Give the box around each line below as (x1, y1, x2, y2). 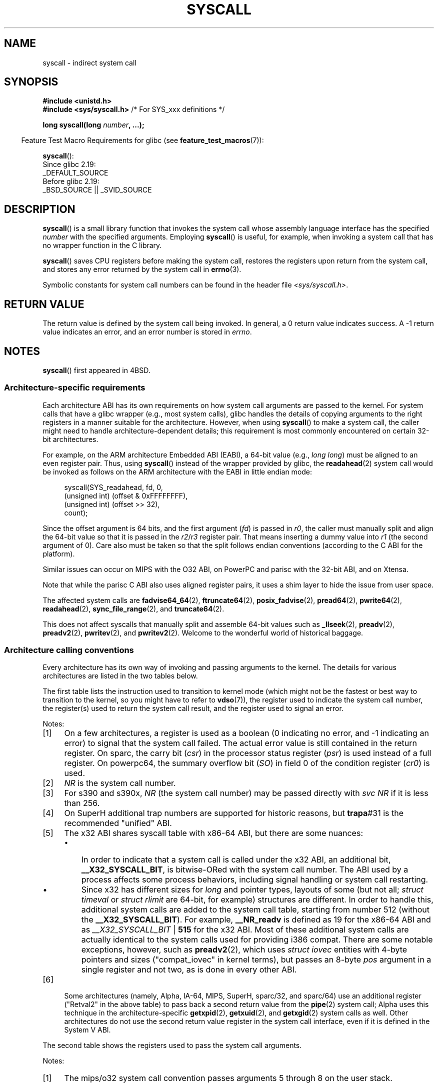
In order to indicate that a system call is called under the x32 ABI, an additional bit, (81, 854, 391, 865)
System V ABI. (64, 1025, 111, 1034)
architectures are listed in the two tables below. (42, 671, 198, 680)
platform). (42, 549, 75, 558)
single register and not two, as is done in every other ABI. (81, 964, 297, 975)
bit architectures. (42, 434, 98, 443)
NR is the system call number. (64, 778, 176, 788)
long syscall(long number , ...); (42, 120, 144, 129)
